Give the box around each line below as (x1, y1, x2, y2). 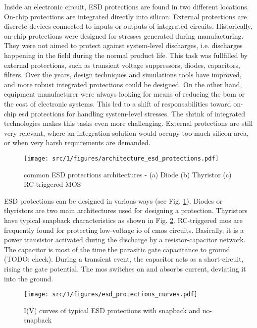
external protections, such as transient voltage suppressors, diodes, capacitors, (4, 59, 240, 70)
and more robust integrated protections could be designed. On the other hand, (4, 79, 242, 89)
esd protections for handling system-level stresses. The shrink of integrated (18, 108, 245, 118)
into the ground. (4, 273, 53, 283)
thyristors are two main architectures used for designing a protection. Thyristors (4, 205, 248, 216)
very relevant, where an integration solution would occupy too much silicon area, (4, 127, 249, 138)
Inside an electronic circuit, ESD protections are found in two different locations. (4, 1, 249, 11)
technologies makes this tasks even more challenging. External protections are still (4, 118, 253, 128)
